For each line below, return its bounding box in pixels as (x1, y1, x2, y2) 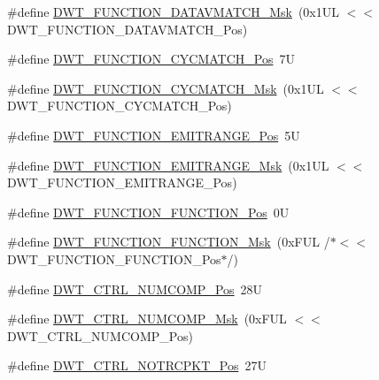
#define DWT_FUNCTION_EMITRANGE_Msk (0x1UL (7, 156, 329, 174)
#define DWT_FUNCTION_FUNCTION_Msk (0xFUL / (7, 232, 330, 251)
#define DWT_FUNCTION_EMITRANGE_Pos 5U (7, 125, 300, 144)
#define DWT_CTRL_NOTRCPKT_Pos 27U (7, 356, 267, 375)
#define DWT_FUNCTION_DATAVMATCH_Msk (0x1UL (7, 3, 339, 20)
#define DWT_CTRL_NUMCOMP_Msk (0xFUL (7, 309, 287, 328)
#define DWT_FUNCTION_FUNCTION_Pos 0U (7, 202, 290, 221)
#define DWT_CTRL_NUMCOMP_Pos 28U (7, 279, 263, 298)
